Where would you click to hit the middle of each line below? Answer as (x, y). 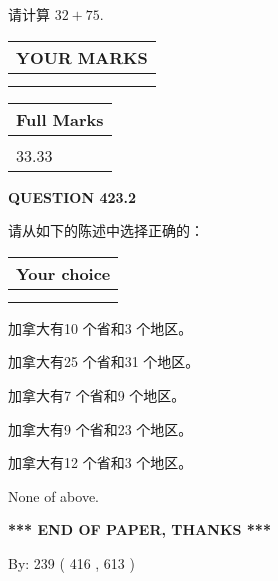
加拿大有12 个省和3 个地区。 (100, 462)
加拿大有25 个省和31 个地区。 (104, 361)
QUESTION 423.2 (72, 196)
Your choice (63, 273)
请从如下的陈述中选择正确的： (106, 230)
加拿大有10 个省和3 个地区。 (100, 327)
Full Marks (60, 119)
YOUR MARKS (82, 57)
